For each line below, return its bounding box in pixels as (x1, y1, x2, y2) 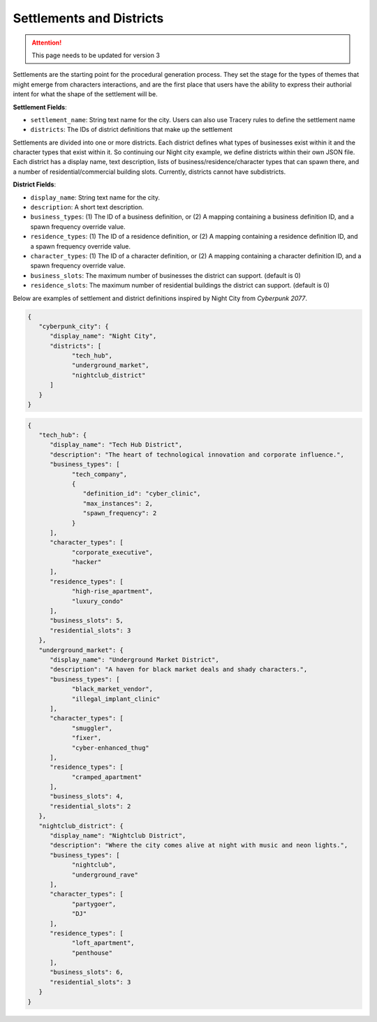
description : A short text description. (30, 203, 145, 212)
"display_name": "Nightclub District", (50, 831, 186, 840)
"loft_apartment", (71, 939, 135, 947)
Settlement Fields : (13, 103, 67, 111)
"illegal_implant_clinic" (71, 695, 161, 703)
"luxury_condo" (71, 597, 124, 605)
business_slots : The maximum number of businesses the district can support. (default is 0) (30, 271, 302, 279)
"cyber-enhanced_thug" (71, 743, 149, 752)
